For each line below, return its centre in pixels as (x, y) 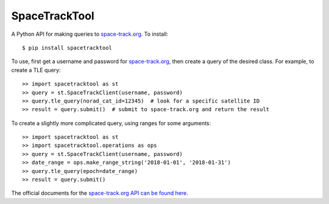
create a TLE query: (36, 70)
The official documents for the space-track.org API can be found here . (100, 193)
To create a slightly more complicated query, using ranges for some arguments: (111, 123)
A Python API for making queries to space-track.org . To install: (90, 34)
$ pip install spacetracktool (67, 48)
